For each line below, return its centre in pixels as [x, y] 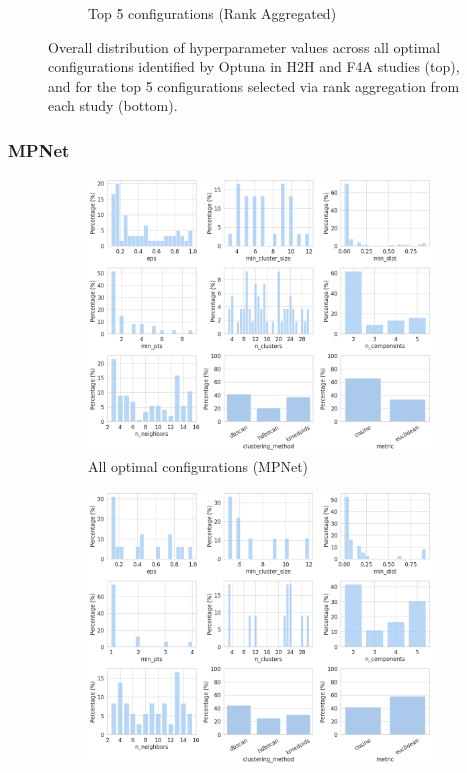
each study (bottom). [113, 105]
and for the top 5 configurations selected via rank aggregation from [254, 85]
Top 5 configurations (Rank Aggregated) [212, 13]
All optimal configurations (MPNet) [198, 465]
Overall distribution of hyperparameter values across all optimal [244, 46]
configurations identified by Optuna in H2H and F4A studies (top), [254, 66]
